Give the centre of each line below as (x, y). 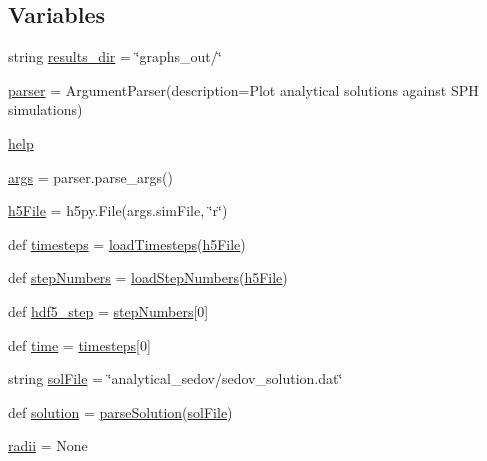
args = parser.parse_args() (91, 176)
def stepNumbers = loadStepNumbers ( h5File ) (148, 277)
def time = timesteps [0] (79, 344)
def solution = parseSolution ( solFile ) (120, 411)
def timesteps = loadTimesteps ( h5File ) (127, 243)
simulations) (45, 109)
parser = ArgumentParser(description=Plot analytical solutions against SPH (243, 89)
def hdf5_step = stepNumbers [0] (108, 310)
